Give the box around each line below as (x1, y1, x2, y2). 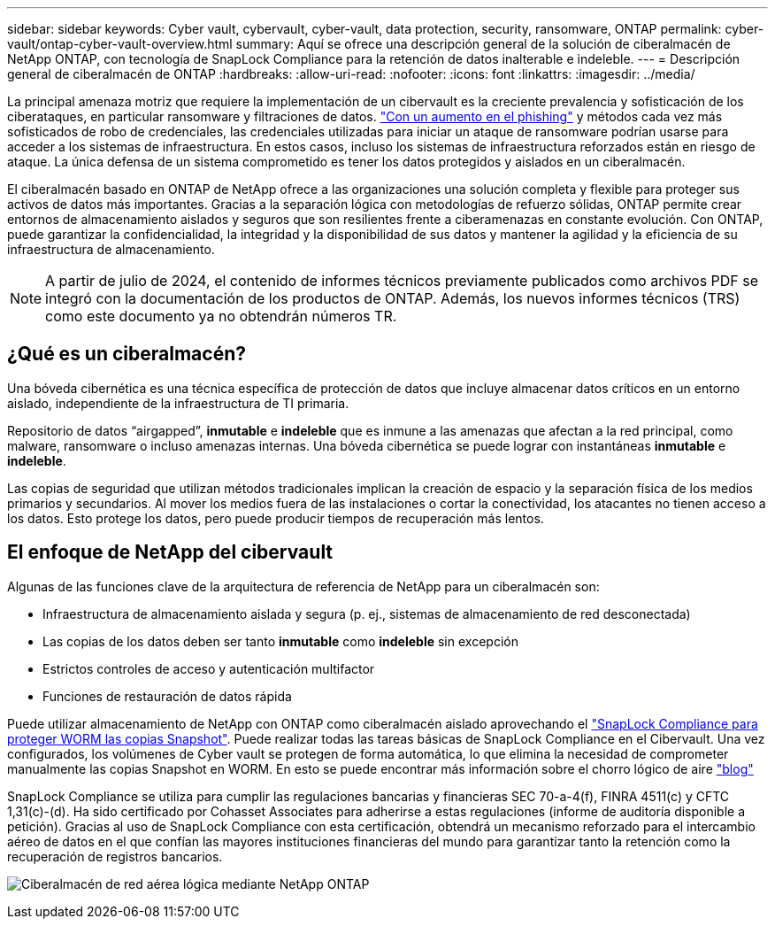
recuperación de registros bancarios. (7, 848, 223, 864)
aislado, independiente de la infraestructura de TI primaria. (7, 395, 349, 411)
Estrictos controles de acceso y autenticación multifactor (42, 660, 375, 676)
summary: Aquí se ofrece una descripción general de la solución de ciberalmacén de (235, 36, 731, 51)
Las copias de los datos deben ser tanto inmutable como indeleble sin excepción (42, 633, 518, 649)
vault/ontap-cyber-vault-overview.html (7, 36, 233, 51)
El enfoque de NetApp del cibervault (7, 541, 334, 564)
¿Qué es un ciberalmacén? (7, 343, 246, 366)
